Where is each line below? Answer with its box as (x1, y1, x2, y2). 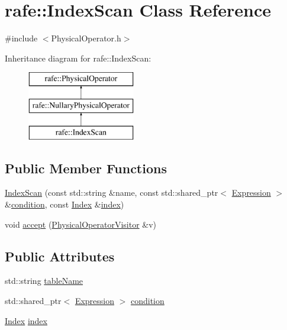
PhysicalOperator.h (51, 32, 121, 44)
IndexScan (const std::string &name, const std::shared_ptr (5, 186, 218, 199)
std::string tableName (5, 274, 83, 287)
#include (5, 32, 38, 44)
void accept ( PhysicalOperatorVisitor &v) (5, 218, 157, 230)
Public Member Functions (5, 158, 167, 177)
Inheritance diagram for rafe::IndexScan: (5, 51, 151, 64)
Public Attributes (5, 247, 115, 265)
